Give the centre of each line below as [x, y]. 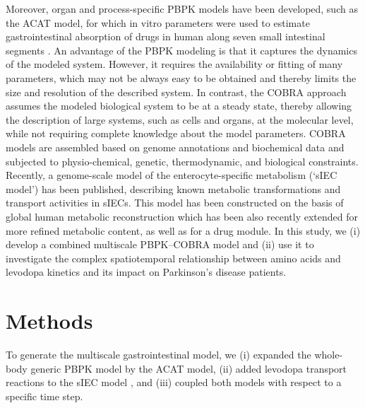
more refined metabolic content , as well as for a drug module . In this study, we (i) [183, 230]
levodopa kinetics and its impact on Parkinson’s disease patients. [146, 272]
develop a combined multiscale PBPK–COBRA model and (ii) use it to [160, 244]
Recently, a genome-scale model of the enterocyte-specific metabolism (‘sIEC [172, 175]
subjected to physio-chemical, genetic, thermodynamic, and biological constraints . [182, 161]
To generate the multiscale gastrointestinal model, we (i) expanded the [158, 354]
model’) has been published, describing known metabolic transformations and [173, 188]
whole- [329, 354]
